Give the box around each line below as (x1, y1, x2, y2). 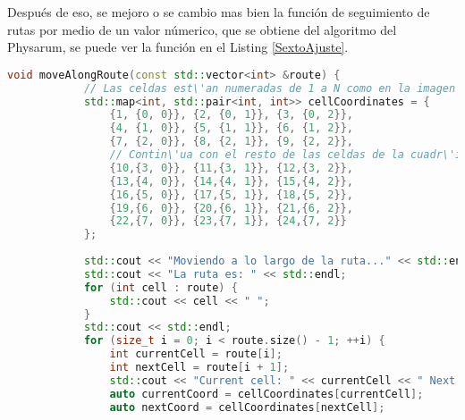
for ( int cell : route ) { (83, 281, 238, 294)
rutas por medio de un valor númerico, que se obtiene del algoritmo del (7, 20, 397, 38)
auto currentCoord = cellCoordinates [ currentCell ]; (109, 387, 424, 400)
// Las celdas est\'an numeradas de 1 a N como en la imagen (83, 81, 456, 95)
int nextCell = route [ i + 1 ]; (109, 361, 290, 374)
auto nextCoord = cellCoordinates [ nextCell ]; (109, 400, 385, 414)
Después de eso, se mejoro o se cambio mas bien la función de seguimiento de (7, 3, 430, 21)
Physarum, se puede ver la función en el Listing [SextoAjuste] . (7, 38, 349, 56)
